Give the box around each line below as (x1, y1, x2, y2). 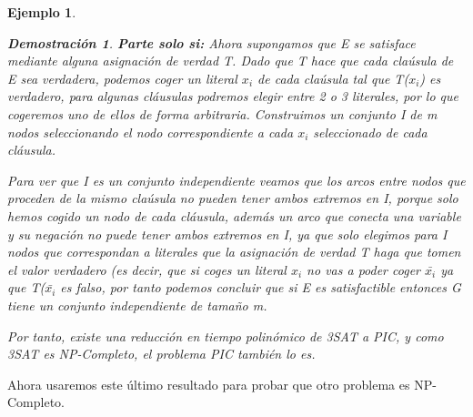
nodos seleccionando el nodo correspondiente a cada (7, 122, 294, 141)
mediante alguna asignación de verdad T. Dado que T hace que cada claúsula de (7, 51, 454, 70)
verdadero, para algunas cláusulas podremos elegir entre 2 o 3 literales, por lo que (7, 86, 459, 106)
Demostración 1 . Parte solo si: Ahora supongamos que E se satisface (7, 33, 416, 52)
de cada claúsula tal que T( (257, 68, 409, 87)
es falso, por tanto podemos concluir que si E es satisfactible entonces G (60, 278, 461, 297)
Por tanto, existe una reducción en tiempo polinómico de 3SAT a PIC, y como (7, 326, 444, 345)
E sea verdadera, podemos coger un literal (7, 68, 237, 87)
